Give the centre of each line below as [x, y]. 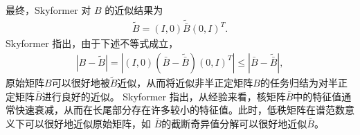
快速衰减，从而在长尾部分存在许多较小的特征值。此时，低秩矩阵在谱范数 [180, 110]
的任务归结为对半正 [304, 82]
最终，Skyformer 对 [48, 10]
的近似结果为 [134, 10]
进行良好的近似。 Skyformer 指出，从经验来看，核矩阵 [164, 96]
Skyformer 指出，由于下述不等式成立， [92, 43]
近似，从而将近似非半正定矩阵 [185, 82]
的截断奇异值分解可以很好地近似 [234, 123]
